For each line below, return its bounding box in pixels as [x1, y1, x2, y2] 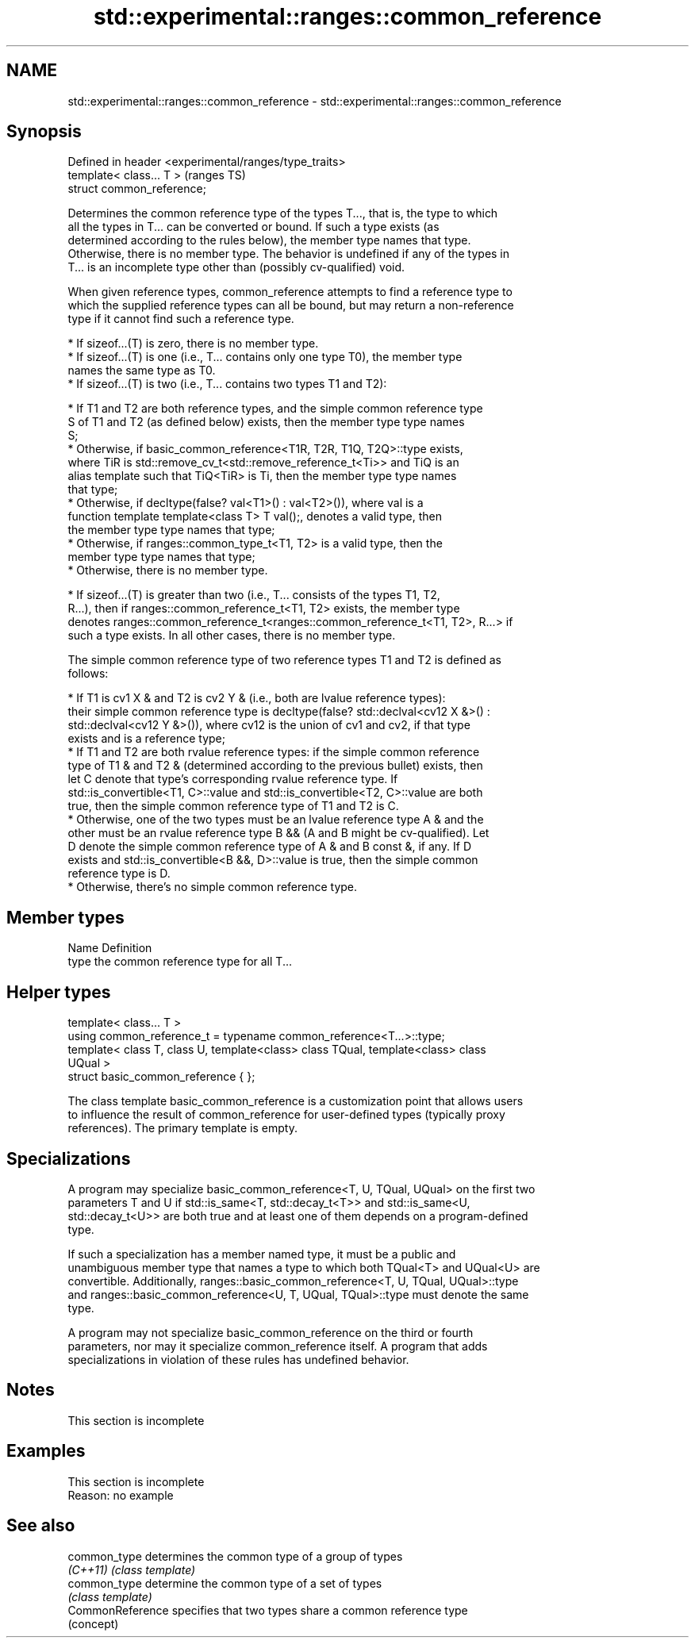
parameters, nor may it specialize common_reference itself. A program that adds [67, 1339, 488, 1353]
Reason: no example [67, 1488, 174, 1502]
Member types [6, 907, 125, 928]
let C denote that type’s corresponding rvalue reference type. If [67, 772, 398, 786]
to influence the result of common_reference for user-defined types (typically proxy [67, 1108, 505, 1122]
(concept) [67, 1616, 119, 1631]
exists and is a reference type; [67, 732, 225, 746]
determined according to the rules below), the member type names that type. [67, 233, 471, 248]
